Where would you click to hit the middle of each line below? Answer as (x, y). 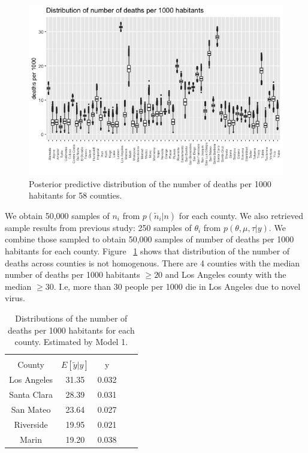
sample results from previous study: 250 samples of (98, 227)
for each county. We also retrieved (241, 215)
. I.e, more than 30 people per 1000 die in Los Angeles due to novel (177, 286)
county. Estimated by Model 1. (71, 342)
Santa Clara (31, 394)
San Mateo (31, 409)
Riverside (31, 424)
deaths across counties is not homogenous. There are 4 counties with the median (153, 262)
